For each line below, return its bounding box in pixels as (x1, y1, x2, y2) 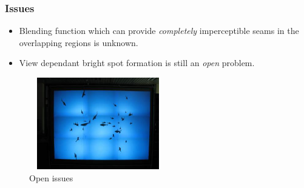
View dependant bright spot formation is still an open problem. (19, 56, 255, 69)
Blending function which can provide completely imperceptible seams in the (19, 24, 299, 37)
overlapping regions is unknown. (19, 36, 138, 49)
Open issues (29, 171, 73, 184)
